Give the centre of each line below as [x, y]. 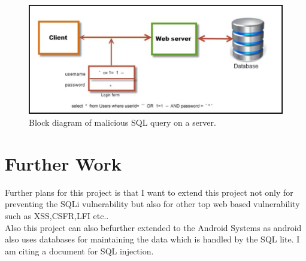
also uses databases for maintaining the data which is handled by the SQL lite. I [152, 239]
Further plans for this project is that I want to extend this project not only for [149, 192]
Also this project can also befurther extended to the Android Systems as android [153, 227]
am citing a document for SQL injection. [79, 251]
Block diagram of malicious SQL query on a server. [122, 122]
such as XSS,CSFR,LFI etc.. [57, 215]
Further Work [63, 163]
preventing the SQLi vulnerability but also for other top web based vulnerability [152, 204]
